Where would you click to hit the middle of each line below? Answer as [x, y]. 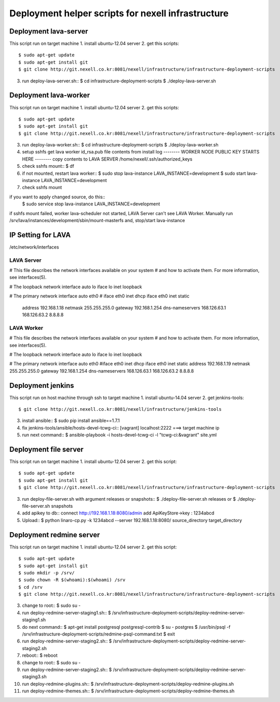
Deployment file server [46, 449]
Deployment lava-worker [50, 95]
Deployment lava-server [49, 31]
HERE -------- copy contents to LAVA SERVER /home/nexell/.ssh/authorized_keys [107, 159]
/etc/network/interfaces [34, 247]
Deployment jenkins [42, 386]
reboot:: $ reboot [40, 655]
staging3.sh [34, 677]
